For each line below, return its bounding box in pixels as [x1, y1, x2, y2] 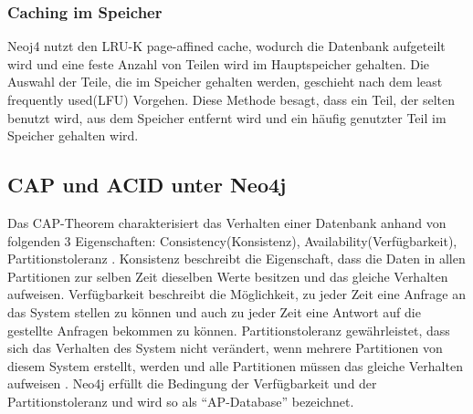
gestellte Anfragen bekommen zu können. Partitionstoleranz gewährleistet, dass [7, 320, 450, 339]
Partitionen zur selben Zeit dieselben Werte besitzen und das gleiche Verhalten [7, 266, 448, 285]
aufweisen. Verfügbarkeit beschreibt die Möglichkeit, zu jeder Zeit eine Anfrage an [7, 285, 467, 304]
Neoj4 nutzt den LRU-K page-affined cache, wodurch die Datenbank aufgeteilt [7, 36, 446, 56]
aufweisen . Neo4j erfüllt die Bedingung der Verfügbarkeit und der [7, 374, 377, 393]
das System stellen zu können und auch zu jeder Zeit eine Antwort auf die [7, 302, 421, 321]
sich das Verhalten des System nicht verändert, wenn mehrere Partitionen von [7, 338, 443, 357]
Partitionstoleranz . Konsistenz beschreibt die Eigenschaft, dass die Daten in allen [7, 249, 466, 268]
